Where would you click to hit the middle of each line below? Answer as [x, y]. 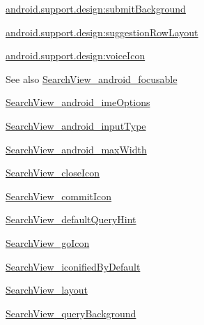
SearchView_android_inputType [76, 125]
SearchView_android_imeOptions [78, 102]
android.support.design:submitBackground [96, 8]
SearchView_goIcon [48, 242]
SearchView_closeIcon [53, 173]
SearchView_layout [47, 290]
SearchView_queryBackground [71, 313]
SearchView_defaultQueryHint [71, 219]
